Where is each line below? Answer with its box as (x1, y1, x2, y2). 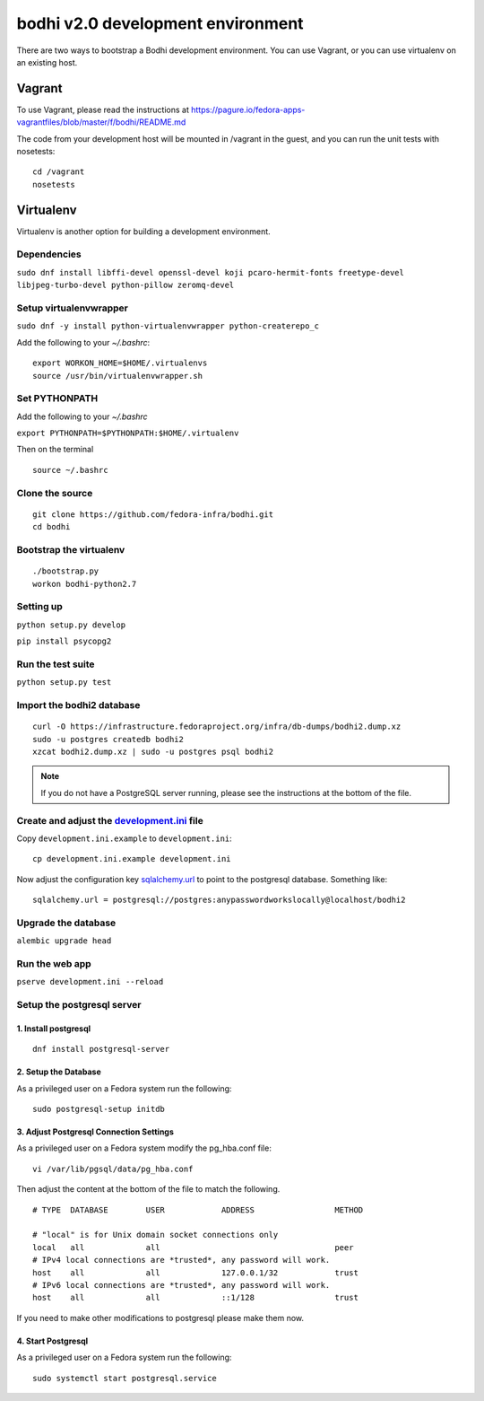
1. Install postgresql (16, 1023, 91, 1034)
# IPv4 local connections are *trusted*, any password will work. (32, 1255, 331, 1265)
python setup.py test (16, 678, 112, 687)
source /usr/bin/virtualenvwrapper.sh (32, 371, 203, 381)
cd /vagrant (32, 167, 85, 177)
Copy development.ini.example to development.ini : (16, 833, 232, 844)
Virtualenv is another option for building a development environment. (16, 225, 271, 237)
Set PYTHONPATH (16, 392, 99, 405)
